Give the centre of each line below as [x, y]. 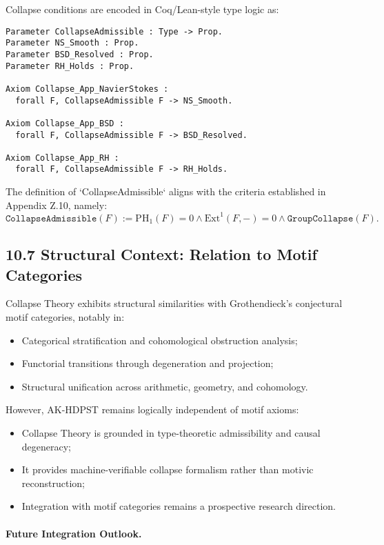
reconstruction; [53, 483]
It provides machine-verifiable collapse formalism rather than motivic [168, 469]
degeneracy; [47, 446]
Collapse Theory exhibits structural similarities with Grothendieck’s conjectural [174, 303]
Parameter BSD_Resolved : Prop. [80, 54]
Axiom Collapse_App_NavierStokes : [87, 89]
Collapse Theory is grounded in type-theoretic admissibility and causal [171, 432]
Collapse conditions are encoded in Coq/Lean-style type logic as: [142, 9]
